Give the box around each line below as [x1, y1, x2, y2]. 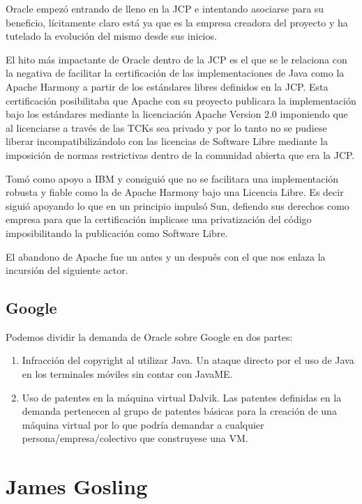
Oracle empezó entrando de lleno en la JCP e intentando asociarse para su [6, 1, 324, 15]
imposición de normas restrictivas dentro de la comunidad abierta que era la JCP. [6, 147, 355, 162]
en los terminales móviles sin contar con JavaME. [22, 367, 233, 381]
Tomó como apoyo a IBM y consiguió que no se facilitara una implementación [6, 171, 339, 185]
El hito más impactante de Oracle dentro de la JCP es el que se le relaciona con [6, 52, 347, 66]
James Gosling [6, 472, 148, 501]
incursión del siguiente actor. [6, 263, 128, 277]
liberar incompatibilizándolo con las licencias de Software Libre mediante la [6, 134, 329, 148]
